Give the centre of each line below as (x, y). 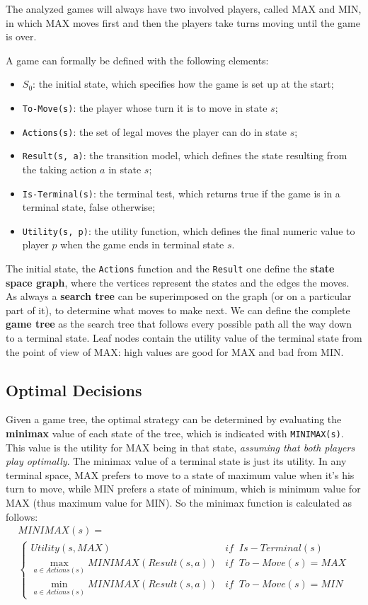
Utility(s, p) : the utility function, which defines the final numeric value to (189, 230)
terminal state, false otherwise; (89, 207)
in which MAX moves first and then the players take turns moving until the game (183, 22)
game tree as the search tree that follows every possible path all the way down (179, 324)
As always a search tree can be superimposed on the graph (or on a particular (179, 296)
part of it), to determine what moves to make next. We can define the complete (178, 310)
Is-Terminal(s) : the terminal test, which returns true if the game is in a (181, 193)
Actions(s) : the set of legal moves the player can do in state (154, 131)
